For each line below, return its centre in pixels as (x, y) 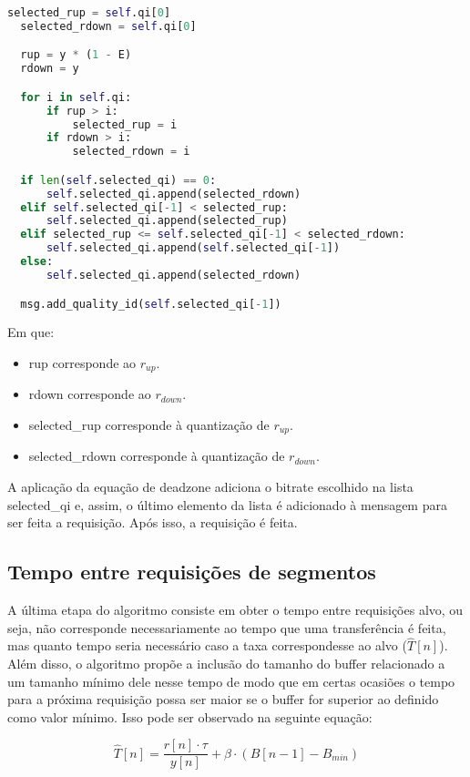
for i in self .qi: (76, 97)
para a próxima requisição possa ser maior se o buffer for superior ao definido (223, 699)
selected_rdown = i (131, 152)
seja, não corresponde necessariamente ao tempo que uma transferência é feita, (227, 627)
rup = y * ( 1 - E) (76, 55)
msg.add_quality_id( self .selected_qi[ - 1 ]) (151, 304)
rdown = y (50, 69)
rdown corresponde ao (90, 394)
